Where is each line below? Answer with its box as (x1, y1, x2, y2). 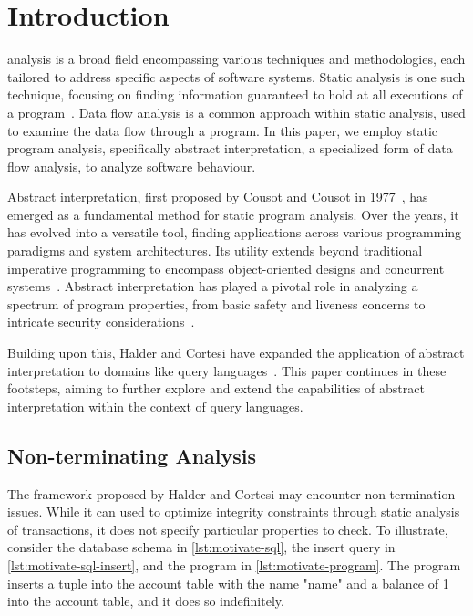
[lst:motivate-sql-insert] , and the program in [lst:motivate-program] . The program (7, 555, 461, 574)
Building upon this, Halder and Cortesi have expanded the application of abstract (7, 343, 465, 362)
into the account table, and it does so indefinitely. (7, 591, 284, 611)
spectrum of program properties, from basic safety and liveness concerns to (7, 294, 426, 313)
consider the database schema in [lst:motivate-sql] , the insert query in (7, 538, 396, 557)
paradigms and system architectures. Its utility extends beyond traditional (7, 241, 423, 260)
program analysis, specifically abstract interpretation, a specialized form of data (7, 139, 453, 158)
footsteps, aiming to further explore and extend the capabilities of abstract (7, 379, 425, 398)
